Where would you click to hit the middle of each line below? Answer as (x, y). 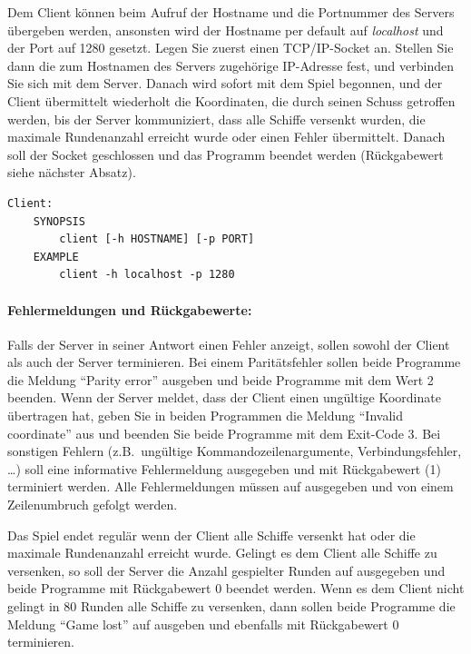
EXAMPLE (56, 257)
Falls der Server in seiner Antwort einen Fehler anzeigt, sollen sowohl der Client (229, 344)
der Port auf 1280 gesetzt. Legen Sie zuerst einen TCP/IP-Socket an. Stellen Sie (231, 48)
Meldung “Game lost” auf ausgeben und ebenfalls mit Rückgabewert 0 (203, 624)
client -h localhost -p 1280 (147, 275)
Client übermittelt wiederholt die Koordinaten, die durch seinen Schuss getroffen (231, 100)
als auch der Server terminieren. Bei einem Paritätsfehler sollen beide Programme (234, 362)
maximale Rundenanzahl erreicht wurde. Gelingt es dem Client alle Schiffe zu (222, 553)
